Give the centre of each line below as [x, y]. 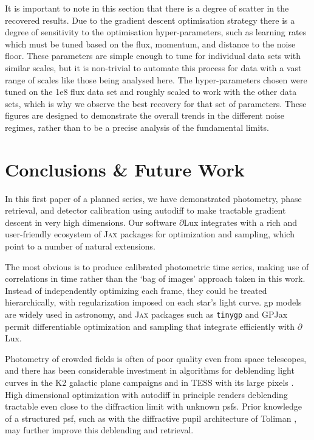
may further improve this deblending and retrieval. [99, 430]
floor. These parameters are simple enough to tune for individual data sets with [153, 56]
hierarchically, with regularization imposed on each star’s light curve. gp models [153, 302]
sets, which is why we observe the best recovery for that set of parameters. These [156, 103]
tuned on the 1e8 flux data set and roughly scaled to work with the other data [151, 92]
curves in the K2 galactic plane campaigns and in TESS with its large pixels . [149, 382]
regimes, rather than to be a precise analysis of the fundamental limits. [137, 127]
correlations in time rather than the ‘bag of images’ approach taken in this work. [155, 278]
